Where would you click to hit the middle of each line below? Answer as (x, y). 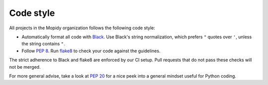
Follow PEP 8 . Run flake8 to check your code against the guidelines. (91, 51)
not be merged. (25, 67)
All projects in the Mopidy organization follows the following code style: (82, 28)
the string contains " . (43, 44)
